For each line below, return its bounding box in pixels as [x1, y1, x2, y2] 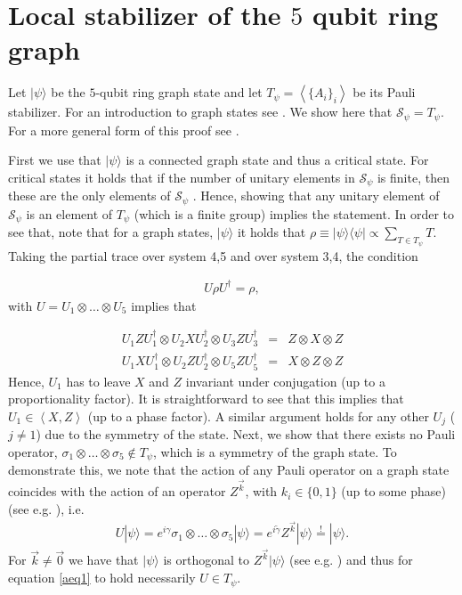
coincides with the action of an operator [8, 482, 226, 501]
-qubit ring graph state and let [95, 83, 263, 102]
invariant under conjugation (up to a [185, 371, 385, 390]
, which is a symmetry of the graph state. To [153, 443, 397, 461]
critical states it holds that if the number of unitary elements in [8, 167, 355, 186]
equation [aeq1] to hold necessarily [8, 568, 196, 587]
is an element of [26, 204, 113, 223]
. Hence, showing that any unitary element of [192, 186, 440, 205]
